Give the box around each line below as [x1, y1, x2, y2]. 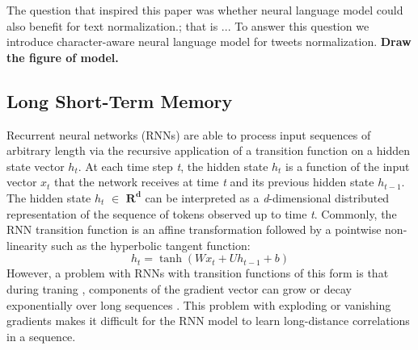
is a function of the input [285, 157, 410, 174]
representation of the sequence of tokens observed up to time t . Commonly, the [6, 205, 397, 222]
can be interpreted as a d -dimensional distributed [145, 189, 390, 206]
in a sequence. [6, 327, 76, 344]
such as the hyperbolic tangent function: [51, 236, 251, 253]
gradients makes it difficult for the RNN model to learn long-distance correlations [6, 312, 410, 329]
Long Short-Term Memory [6, 88, 233, 113]
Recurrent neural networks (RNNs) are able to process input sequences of [6, 126, 371, 143]
